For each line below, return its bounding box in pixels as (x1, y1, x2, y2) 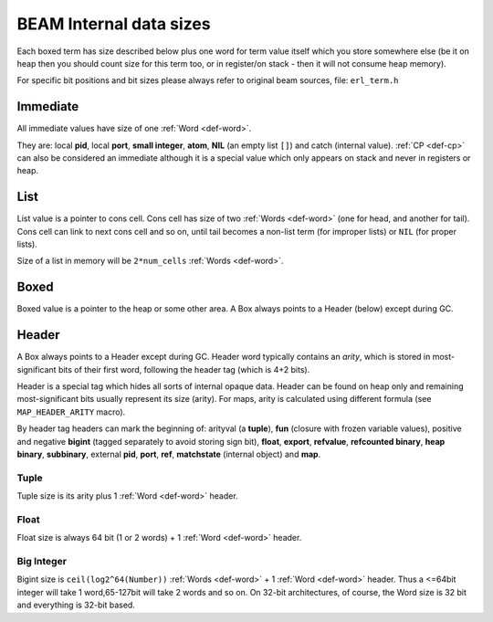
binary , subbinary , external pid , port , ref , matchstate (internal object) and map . (16, 448, 321, 460)
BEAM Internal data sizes (16, 14, 211, 34)
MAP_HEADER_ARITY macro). (16, 406, 126, 417)
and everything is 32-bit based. (16, 599, 136, 611)
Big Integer (16, 555, 68, 568)
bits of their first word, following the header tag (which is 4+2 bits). (58, 364, 310, 374)
